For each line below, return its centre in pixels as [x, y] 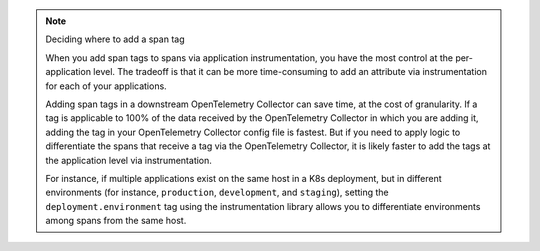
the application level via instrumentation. [128, 160]
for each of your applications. [106, 86]
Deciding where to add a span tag [115, 39]
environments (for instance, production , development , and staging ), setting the [217, 192]
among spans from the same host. [116, 221]
